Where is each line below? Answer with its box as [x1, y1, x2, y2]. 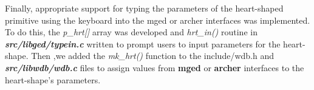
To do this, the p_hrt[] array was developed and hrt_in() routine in [5, 26, 258, 38]
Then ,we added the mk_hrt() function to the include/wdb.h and [31, 49, 274, 62]
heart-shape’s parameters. [5, 73, 101, 86]
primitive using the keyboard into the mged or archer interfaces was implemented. [5, 13, 310, 26]
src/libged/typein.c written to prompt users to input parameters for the [5, 37, 281, 50]
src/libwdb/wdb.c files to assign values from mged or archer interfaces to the [5, 61, 304, 74]
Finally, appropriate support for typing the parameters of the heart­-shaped [5, 2, 284, 14]
